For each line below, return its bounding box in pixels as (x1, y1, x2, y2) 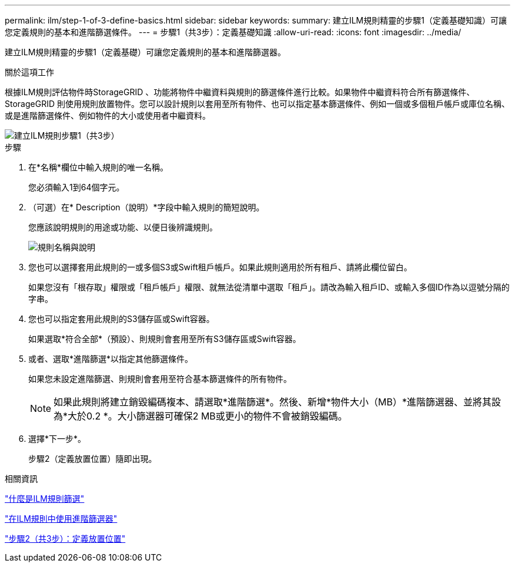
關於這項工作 (5, 67, 54, 77)
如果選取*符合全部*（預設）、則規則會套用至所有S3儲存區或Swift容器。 (28, 334, 301, 344)
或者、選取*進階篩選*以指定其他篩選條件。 (28, 354, 193, 364)
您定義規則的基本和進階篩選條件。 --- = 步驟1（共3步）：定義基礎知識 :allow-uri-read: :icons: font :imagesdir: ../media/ (5, 27, 462, 37)
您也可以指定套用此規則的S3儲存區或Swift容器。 (28, 314, 215, 324)
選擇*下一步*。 (28, 434, 86, 444)
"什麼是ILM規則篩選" (5, 494, 85, 504)
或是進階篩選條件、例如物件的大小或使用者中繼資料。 (5, 110, 210, 120)
